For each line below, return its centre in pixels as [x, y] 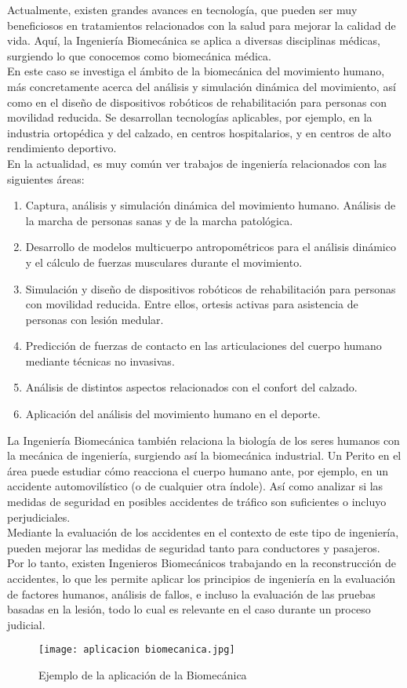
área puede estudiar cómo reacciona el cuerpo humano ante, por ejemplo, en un [198, 470]
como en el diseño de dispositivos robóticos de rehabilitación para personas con [197, 102]
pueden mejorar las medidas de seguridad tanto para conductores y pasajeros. [194, 547]
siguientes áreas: [46, 178]
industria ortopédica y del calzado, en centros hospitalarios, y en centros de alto [199, 132]
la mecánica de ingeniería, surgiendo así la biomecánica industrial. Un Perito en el [204, 455]
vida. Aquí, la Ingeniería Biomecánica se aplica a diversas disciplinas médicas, [194, 40]
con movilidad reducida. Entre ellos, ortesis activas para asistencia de [192, 304]
